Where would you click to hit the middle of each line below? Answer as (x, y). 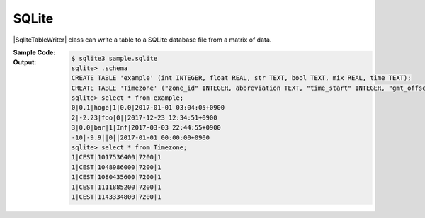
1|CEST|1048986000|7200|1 (116, 167)
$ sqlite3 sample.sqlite (114, 58)
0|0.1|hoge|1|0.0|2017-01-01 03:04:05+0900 (148, 108)
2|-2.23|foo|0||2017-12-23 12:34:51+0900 (144, 117)
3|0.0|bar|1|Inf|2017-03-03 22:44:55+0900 (146, 128)
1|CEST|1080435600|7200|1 (116, 177)
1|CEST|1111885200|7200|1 (116, 187)
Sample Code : (34, 52)
